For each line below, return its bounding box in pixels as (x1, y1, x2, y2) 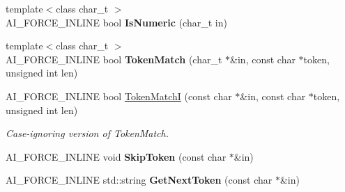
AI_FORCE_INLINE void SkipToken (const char (6, 149, 227, 163)
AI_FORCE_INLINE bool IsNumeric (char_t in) (6, 15, 227, 29)
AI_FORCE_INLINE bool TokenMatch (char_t (6, 51, 222, 66)
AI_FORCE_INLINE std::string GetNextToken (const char (6, 173, 273, 187)
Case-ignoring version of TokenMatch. (6, 126, 169, 141)
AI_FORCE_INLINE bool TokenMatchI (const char (6, 88, 232, 103)
